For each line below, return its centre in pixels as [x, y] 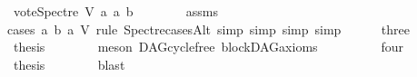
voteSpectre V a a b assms [116, 11]
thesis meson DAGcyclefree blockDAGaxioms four [208, 47]
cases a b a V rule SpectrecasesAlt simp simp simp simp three [208, 29]
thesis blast [69, 64]
